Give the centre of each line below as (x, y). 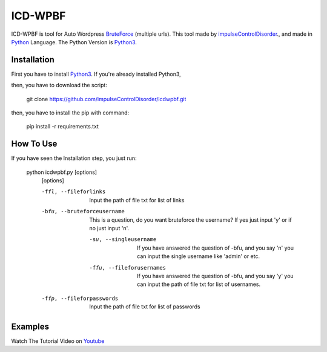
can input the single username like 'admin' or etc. (199, 256)
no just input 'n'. (109, 228)
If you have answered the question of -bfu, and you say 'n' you (215, 248)
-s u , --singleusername (123, 240)
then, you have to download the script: (59, 85)
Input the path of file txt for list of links (137, 200)
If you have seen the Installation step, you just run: (74, 158)
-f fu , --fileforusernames (128, 267)
